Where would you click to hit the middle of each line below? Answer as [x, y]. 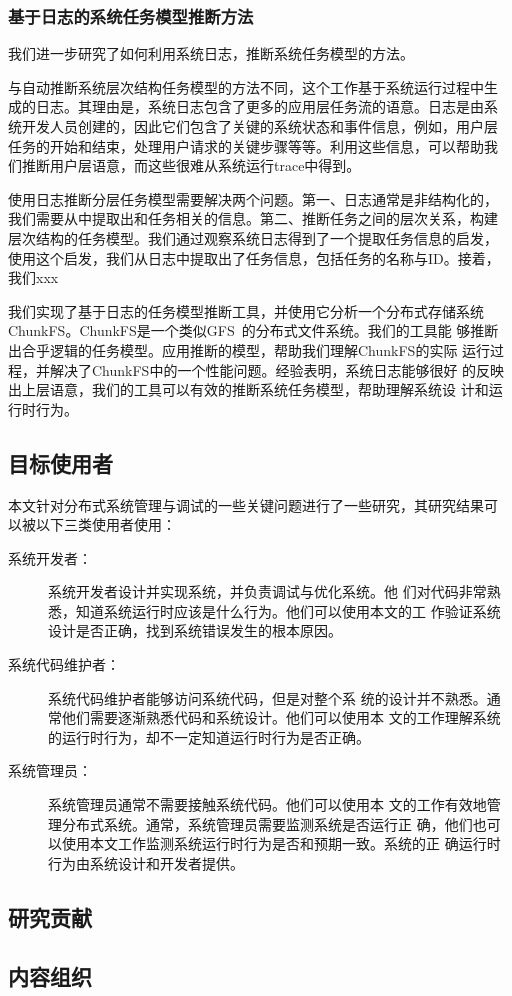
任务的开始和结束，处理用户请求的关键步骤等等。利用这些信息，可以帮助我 [253, 145]
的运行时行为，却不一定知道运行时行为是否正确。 [209, 736]
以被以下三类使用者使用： [92, 524]
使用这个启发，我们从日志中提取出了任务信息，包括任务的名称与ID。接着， [254, 257]
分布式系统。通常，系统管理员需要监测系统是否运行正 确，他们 [267, 823]
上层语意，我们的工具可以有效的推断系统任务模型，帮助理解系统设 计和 [255, 389]
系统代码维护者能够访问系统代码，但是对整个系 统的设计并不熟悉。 [267, 697]
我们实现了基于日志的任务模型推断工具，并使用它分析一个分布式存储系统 [246, 310]
